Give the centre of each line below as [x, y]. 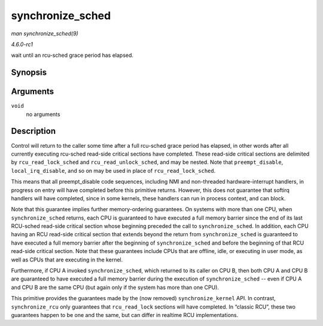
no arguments [43, 114]
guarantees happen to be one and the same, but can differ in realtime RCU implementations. [125, 315]
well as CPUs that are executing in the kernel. [67, 260]
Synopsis [29, 73]
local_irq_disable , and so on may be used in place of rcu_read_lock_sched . [113, 170]
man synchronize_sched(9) [45, 33]
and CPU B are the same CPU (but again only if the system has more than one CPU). [115, 287]
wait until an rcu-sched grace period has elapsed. [72, 55]
